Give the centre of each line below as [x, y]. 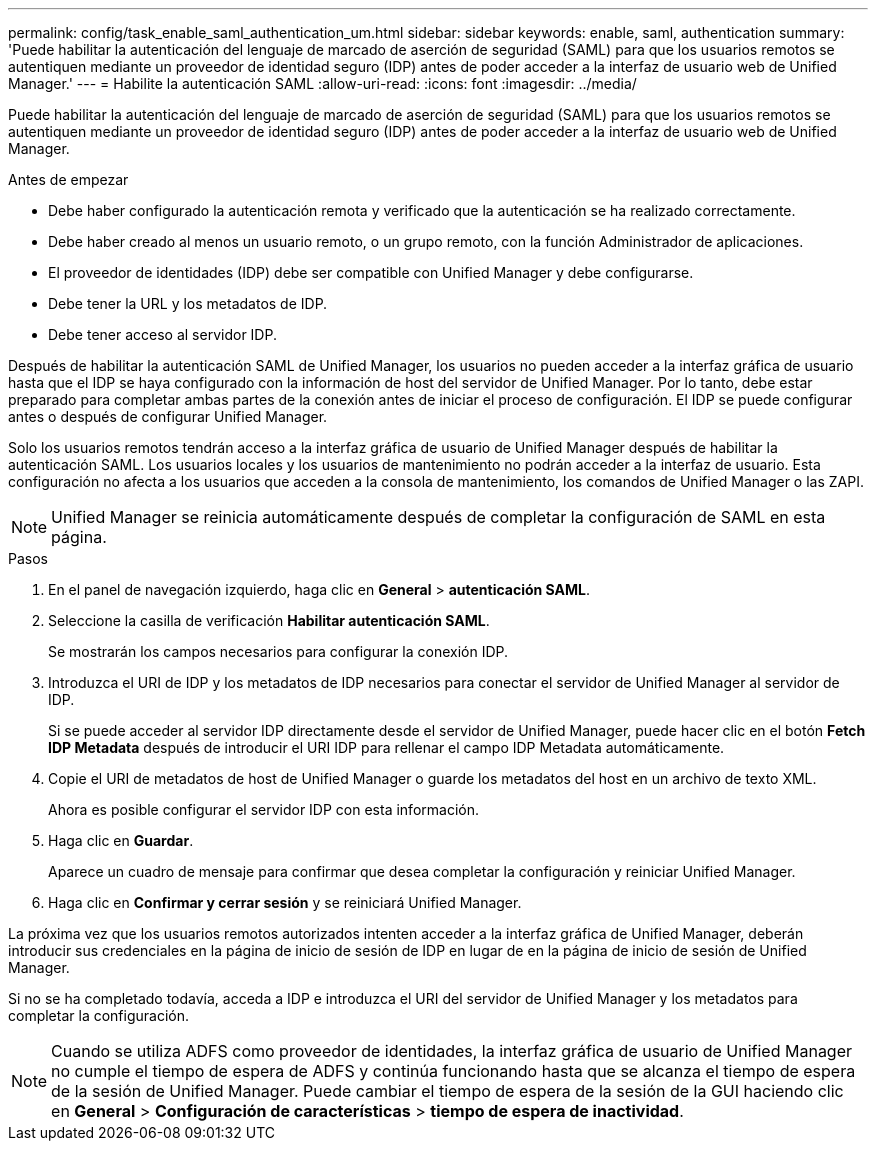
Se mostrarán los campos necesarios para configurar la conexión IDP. [278, 651]
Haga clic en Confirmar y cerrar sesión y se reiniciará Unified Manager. [285, 902]
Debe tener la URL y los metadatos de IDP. [188, 303]
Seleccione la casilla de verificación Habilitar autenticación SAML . [269, 620]
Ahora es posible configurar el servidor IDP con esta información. [263, 809]
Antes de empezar [68, 179]
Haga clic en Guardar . [121, 840]
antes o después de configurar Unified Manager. [168, 416]
